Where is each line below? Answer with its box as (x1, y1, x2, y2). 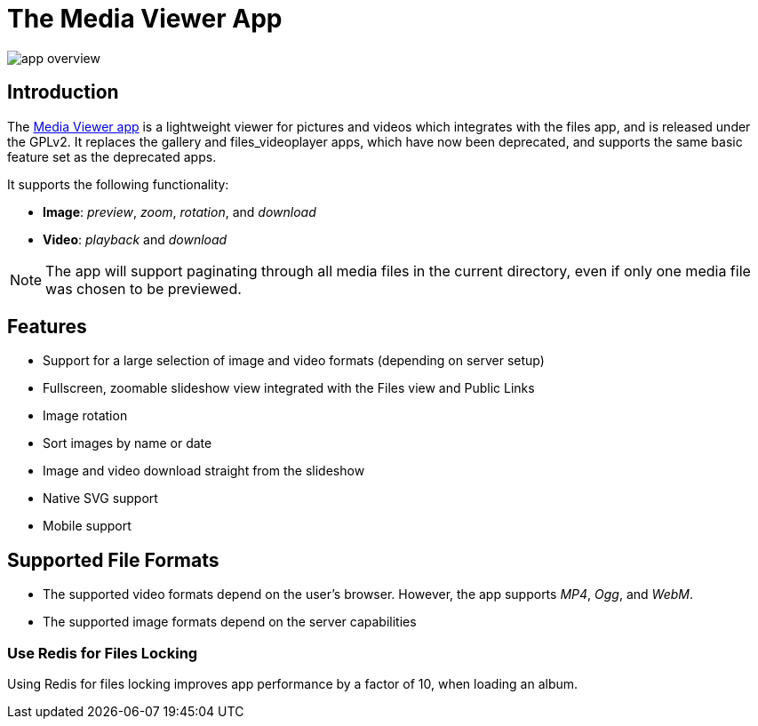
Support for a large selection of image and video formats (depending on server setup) (43, 353, 545, 369)
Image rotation (43, 408, 128, 424)
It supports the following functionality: (7, 176, 229, 192)
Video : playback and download (43, 231, 227, 247)
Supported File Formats (7, 548, 219, 571)
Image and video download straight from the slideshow (43, 463, 365, 479)
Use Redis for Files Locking (7, 643, 198, 662)
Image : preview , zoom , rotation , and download (43, 203, 316, 219)
